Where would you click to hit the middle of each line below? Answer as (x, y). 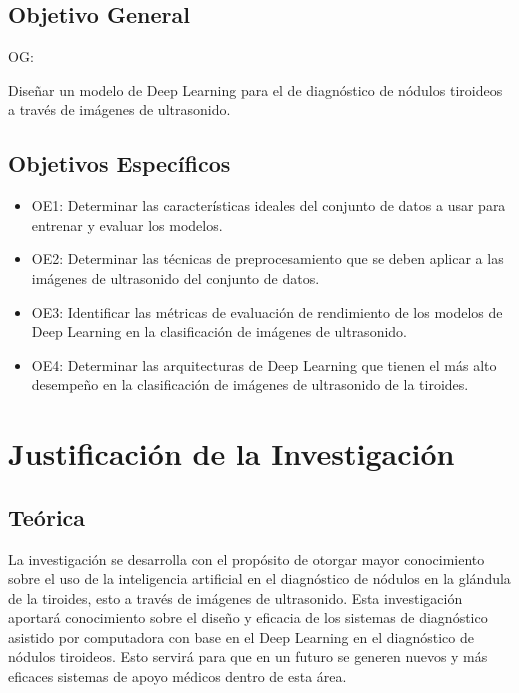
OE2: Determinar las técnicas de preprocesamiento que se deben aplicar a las (267, 258)
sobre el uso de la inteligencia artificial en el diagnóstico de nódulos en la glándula (259, 578)
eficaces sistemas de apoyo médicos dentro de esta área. (177, 676)
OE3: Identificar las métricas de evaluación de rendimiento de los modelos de (267, 311)
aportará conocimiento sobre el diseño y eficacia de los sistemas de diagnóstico (248, 617)
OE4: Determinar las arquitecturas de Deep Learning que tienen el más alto (264, 364)
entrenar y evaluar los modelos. (127, 224)
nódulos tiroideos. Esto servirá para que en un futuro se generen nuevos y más (248, 656)
